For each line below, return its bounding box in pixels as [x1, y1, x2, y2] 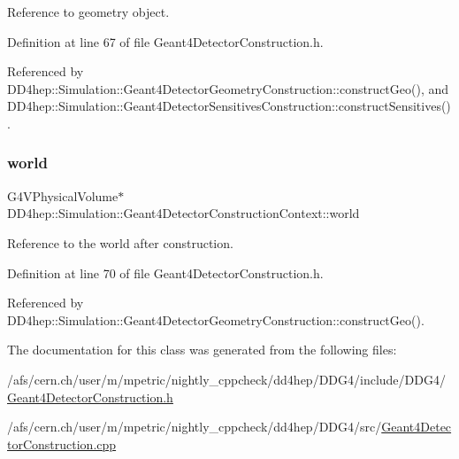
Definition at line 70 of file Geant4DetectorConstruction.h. [7, 263, 324, 282]
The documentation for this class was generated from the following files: [7, 340, 397, 359]
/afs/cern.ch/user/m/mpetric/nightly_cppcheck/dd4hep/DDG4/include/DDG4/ [7, 370, 446, 388]
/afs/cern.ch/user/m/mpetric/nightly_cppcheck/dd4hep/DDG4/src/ [7, 417, 382, 436]
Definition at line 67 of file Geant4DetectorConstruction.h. [7, 32, 324, 51]
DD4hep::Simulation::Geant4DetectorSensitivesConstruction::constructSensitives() [7, 97, 451, 115]
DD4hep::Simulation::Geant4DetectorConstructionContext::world [7, 204, 360, 222]
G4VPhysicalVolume [7, 186, 119, 205]
